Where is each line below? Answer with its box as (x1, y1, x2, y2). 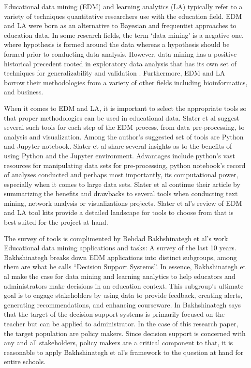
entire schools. (4, 356, 46, 367)
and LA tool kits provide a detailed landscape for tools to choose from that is (4, 207, 234, 217)
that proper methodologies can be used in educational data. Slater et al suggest (4, 112, 239, 123)
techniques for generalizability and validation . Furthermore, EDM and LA (4, 68, 225, 78)
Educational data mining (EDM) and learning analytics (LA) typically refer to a (4, 1, 243, 11)
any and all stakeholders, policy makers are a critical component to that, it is (4, 337, 233, 348)
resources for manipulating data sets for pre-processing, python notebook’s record (4, 160, 246, 170)
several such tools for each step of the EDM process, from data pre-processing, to (4, 122, 245, 132)
